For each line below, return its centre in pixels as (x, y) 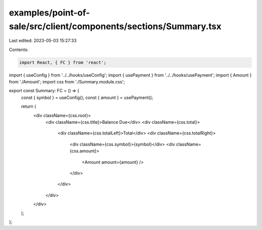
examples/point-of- (49, 13)
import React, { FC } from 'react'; (63, 62)
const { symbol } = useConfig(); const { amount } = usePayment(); (87, 98)
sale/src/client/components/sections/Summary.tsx (115, 26)
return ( (29, 106)
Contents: (19, 49)
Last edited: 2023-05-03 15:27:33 (43, 41)
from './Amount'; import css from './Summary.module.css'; (67, 82)
